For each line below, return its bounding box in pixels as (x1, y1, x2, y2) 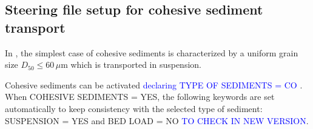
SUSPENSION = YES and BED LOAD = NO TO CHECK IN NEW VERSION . (5, 114, 309, 127)
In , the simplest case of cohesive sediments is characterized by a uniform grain (5, 46, 298, 59)
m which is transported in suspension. (61, 58, 201, 71)
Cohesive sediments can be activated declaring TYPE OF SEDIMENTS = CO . (5, 78, 303, 91)
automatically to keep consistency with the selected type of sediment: (5, 102, 263, 114)
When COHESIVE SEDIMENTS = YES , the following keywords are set (5, 90, 275, 103)
